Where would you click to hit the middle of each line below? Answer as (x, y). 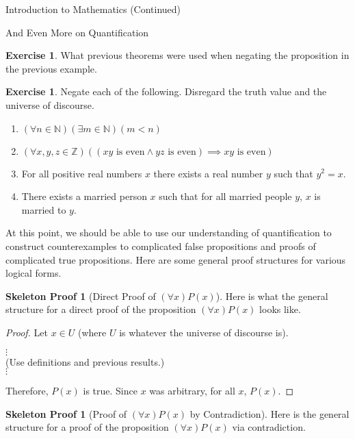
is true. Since (110, 391)
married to (44, 209)
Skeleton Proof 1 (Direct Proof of (81, 296)
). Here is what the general (272, 296)
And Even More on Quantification (77, 32)
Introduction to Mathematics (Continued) (93, 9)
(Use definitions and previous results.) (85, 361)
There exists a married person (84, 196)
